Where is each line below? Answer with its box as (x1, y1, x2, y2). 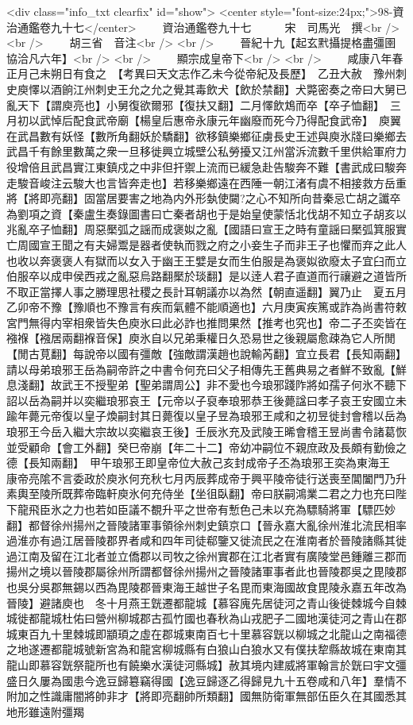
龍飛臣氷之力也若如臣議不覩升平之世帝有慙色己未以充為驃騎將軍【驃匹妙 (17, 501, 396, 517)
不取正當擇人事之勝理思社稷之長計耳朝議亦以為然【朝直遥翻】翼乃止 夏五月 (6, 283, 407, 299)
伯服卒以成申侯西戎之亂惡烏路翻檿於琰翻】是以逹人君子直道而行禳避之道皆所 (6, 268, 407, 284)
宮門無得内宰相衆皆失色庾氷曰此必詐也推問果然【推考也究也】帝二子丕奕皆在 (6, 314, 407, 330)
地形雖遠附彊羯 (6, 703, 84, 719)
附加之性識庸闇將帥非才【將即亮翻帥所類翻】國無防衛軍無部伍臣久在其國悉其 (6, 688, 407, 704)
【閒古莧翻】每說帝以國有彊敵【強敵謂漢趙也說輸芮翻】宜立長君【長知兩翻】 (6, 345, 407, 362)
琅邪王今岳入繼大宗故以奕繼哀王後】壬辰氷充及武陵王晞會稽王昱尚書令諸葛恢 (6, 423, 407, 440)
